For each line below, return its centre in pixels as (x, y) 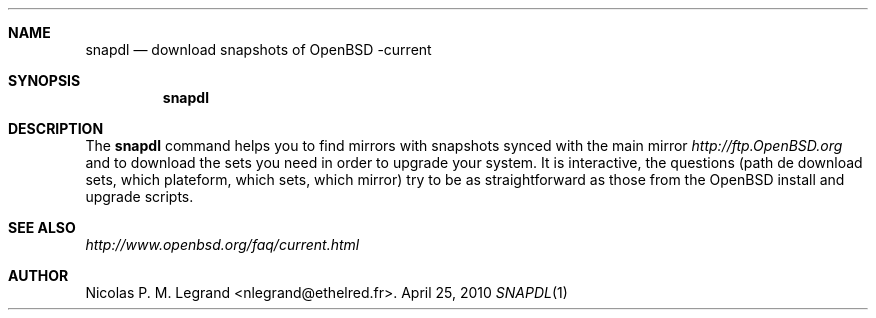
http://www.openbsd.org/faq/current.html (222, 244)
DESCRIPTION (56, 128)
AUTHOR (38, 275)
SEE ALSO (42, 227)
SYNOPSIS (44, 80)
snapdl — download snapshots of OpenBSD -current (258, 49)
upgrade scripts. (139, 196)
